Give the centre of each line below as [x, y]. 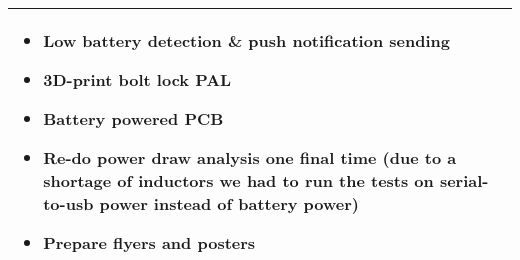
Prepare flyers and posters [149, 242]
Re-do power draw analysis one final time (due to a [250, 157]
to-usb [68, 203]
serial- [464, 180]
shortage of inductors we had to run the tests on [238, 180]
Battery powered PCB [133, 118]
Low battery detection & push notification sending [246, 40]
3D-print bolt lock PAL [137, 79]
